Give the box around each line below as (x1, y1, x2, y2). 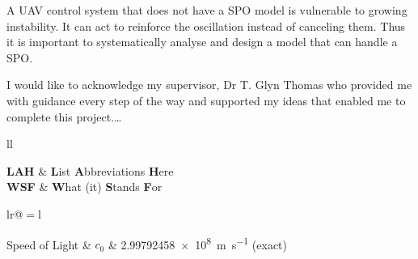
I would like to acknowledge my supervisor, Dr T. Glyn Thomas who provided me (6, 76, 412, 93)
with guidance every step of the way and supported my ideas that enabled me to (6, 91, 406, 108)
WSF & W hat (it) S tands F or (6, 178, 163, 195)
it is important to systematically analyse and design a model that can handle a (6, 33, 398, 50)
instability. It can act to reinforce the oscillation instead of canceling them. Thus (6, 17, 406, 34)
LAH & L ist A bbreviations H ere (6, 162, 174, 179)
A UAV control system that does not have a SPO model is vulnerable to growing (6, 2, 407, 18)
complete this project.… (6, 108, 122, 125)
